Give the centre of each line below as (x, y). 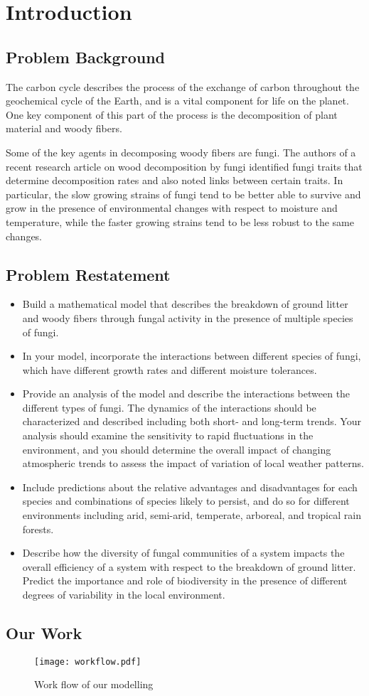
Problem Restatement (88, 274)
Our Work (44, 632)
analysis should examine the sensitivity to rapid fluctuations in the (168, 435)
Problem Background (85, 57)
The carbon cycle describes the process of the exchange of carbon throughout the (183, 86)
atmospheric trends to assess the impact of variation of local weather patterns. (193, 463)
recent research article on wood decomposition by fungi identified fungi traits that (184, 166)
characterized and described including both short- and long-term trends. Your (192, 421)
